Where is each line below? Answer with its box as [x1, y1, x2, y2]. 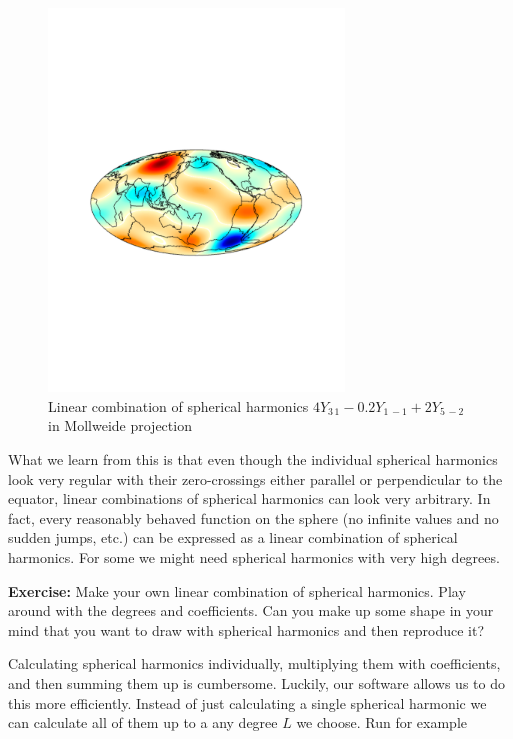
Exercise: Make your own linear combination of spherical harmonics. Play [8, 580, 466, 601]
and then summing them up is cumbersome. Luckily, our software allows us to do [8, 672, 505, 693]
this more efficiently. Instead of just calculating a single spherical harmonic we [8, 692, 487, 713]
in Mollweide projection [48, 415, 192, 436]
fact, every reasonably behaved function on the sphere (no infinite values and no [8, 507, 499, 528]
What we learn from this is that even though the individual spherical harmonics [8, 449, 498, 469]
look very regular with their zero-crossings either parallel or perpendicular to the [8, 468, 503, 489]
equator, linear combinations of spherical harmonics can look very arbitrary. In [8, 488, 491, 509]
